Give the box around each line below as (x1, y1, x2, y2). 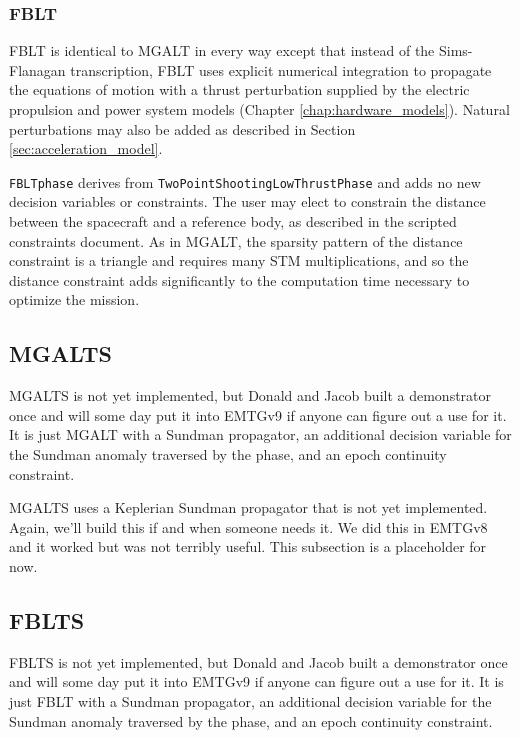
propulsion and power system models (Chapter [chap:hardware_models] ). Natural (9, 99, 510, 119)
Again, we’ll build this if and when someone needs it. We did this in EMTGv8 (9, 516, 488, 537)
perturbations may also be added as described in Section (9, 118, 356, 139)
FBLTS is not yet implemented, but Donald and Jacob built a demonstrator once (9, 651, 508, 672)
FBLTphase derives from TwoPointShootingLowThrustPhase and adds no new (9, 171, 481, 192)
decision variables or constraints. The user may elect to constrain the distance (9, 191, 486, 212)
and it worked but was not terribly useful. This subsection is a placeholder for (9, 536, 487, 557)
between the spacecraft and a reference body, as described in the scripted (9, 211, 457, 232)
